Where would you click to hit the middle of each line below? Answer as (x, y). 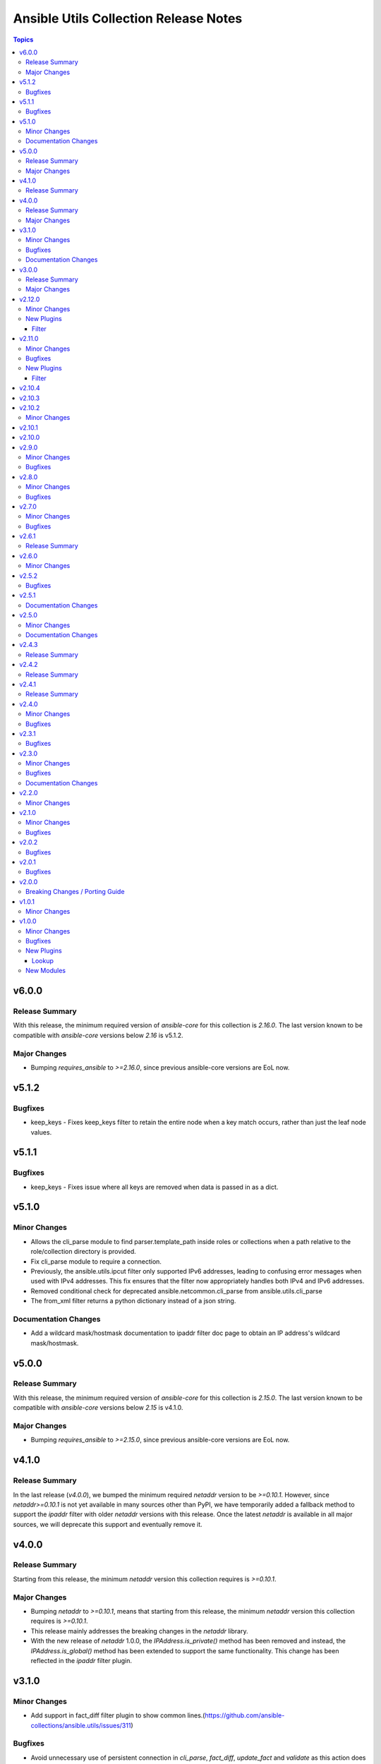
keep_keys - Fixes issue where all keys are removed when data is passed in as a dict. (155, 1187)
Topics (23, 40)
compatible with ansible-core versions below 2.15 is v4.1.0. (98, 1408)
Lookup (43, 960)
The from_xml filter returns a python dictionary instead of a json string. (133, 1301)
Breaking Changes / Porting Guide (75, 892)
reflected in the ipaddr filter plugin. (81, 1660)
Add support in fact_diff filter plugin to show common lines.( (118, 1715)
